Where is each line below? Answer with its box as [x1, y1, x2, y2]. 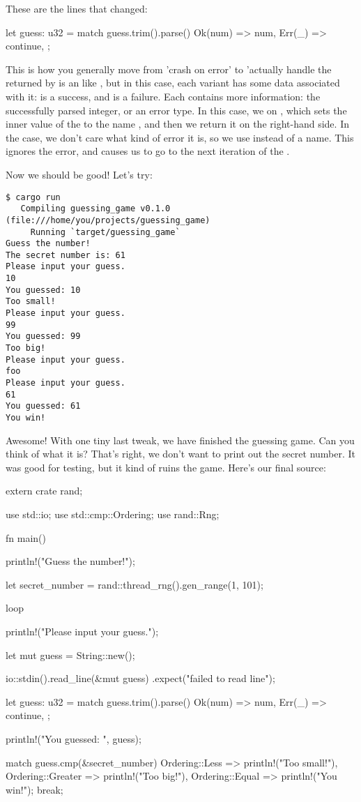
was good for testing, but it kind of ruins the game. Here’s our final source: [6, 460, 326, 474]
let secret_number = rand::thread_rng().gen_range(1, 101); [6, 577, 263, 591]
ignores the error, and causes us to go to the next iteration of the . [6, 144, 290, 158]
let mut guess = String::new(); [6, 647, 135, 662]
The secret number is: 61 [6, 250, 125, 260]
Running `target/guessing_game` [30, 227, 180, 237]
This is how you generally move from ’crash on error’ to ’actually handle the [6, 61, 332, 76]
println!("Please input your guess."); [6, 624, 159, 638]
